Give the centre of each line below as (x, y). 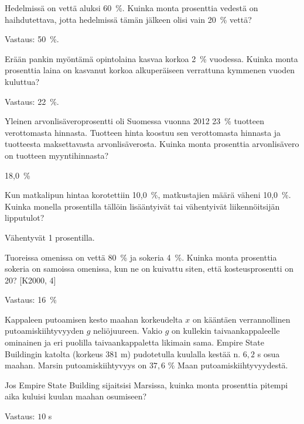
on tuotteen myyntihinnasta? (57, 155)
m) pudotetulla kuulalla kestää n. (180, 353)
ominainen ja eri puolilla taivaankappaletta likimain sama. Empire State (134, 342)
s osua (269, 353)
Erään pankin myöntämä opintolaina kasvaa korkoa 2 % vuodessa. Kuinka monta (151, 58)
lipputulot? (25, 218)
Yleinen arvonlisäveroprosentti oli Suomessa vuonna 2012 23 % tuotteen (134, 121)
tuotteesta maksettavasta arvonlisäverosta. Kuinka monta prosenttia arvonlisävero (152, 144)
